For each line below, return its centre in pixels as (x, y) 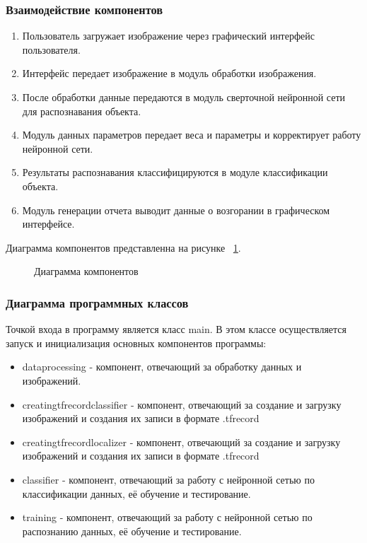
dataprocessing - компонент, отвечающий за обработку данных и (162, 367)
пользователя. (51, 49)
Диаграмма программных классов (97, 302)
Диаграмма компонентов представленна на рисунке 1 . (123, 247)
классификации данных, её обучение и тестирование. (136, 493)
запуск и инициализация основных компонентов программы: (136, 343)
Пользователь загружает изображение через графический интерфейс (168, 36)
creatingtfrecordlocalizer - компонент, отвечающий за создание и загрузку (181, 442)
